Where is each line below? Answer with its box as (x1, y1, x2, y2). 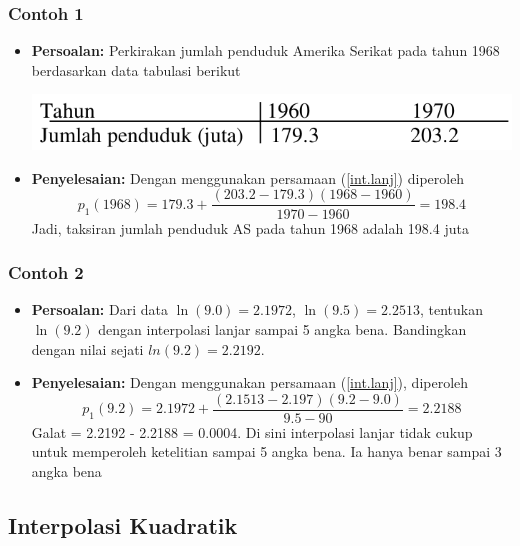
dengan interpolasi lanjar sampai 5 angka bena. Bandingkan (98, 318, 467, 339)
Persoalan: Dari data (31, 299, 168, 320)
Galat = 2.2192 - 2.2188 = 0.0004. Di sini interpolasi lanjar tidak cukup (31, 421, 473, 442)
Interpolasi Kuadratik (8, 509, 238, 540)
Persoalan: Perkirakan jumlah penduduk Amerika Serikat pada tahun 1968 (31, 40, 500, 61)
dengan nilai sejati (31, 338, 144, 359)
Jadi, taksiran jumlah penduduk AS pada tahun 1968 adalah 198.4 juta (31, 217, 469, 238)
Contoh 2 (8, 260, 84, 285)
